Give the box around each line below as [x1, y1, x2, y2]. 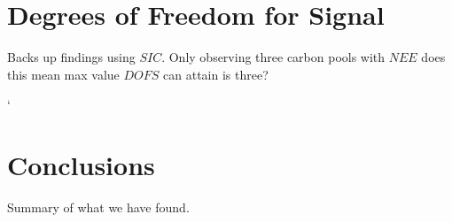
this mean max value [7, 65, 120, 83]
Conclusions [7, 147, 155, 183]
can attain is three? [163, 65, 269, 83]
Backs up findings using [7, 48, 136, 66]
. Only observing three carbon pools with [161, 48, 386, 66]
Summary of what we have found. [7, 198, 190, 217]
